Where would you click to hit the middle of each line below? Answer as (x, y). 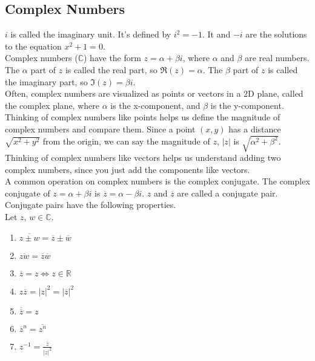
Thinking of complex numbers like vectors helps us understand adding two (143, 158)
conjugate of (28, 193)
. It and (216, 34)
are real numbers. (277, 58)
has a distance (255, 128)
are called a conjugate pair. (227, 193)
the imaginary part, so (46, 81)
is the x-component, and (155, 105)
